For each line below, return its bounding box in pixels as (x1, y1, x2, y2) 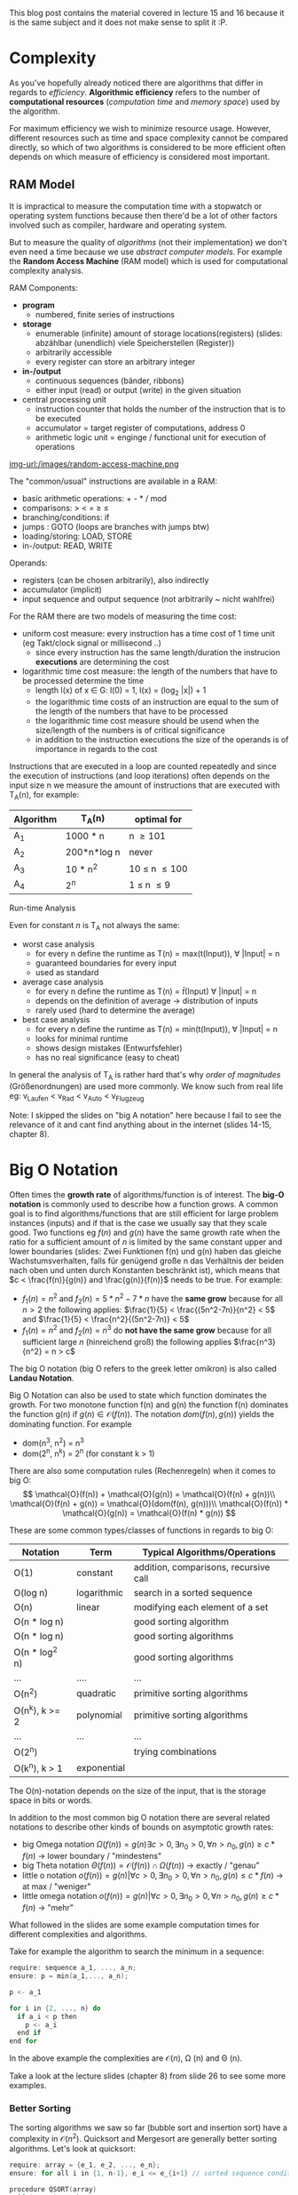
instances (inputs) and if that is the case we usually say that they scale (9, 1217, 268, 1228)
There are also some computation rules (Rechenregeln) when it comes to (9, 1466, 277, 1477)
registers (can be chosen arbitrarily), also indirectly (21, 574, 209, 585)
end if (17, 2029, 42, 2038)
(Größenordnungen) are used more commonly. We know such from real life (9, 1081, 284, 1092)
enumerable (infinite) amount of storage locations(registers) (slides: (35, 328, 283, 339)
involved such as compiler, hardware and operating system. (9, 220, 228, 230)
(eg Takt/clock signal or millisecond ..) (21, 637, 162, 648)
